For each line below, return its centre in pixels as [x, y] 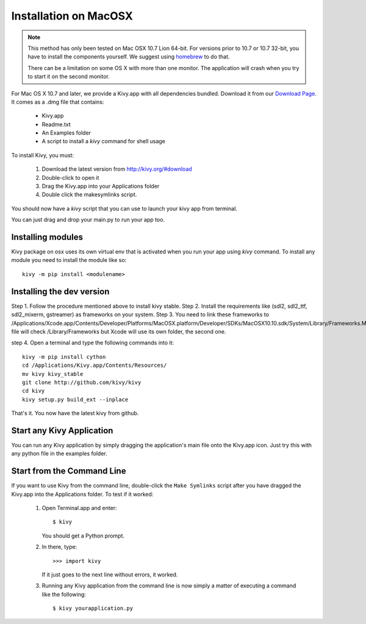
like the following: [64, 594]
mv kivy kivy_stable [53, 374]
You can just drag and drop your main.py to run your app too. [88, 220]
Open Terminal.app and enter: [79, 508]
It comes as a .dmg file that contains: [58, 102]
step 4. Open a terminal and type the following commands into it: [92, 343]
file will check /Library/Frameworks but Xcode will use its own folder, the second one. [119, 331]
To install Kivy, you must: [43, 155]
